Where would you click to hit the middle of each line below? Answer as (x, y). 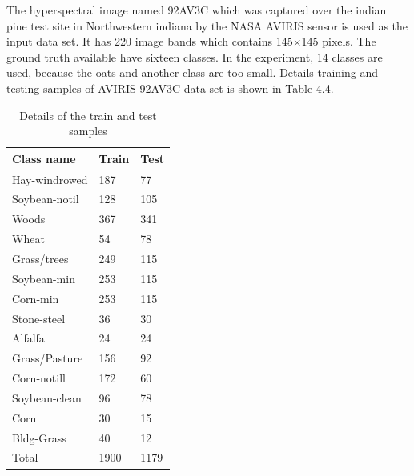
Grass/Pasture (48, 358)
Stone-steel (39, 318)
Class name (44, 158)
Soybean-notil (46, 199)
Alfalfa (28, 338)
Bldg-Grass (39, 437)
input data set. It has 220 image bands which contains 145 (150, 41)
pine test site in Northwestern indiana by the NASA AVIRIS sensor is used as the (207, 25)
